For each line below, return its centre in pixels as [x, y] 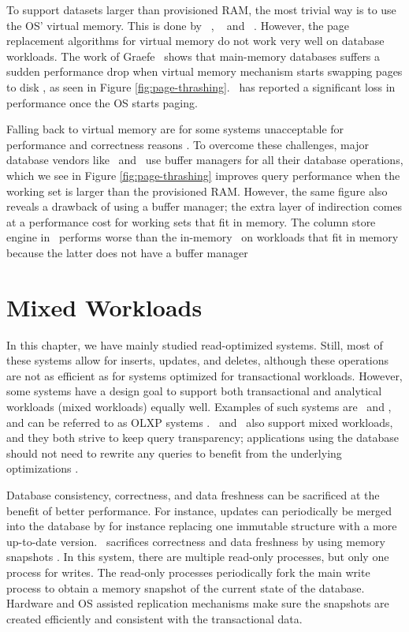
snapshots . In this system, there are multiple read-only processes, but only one [198, 557]
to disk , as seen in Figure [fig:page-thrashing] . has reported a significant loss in [201, 86]
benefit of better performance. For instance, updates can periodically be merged [199, 510]
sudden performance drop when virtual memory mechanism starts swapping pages [204, 71]
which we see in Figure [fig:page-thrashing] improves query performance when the [203, 175]
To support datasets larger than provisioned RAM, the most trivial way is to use [201, 9]
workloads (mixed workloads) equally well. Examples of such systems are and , [199, 406]
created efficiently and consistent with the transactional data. [154, 618]
